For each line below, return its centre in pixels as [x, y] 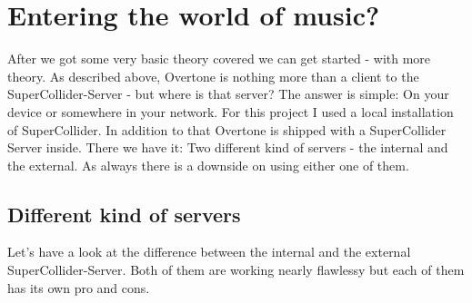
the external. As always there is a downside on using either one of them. [208, 165]
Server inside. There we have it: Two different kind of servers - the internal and [228, 147]
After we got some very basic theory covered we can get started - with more [219, 59]
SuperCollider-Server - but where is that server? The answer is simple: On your [228, 94]
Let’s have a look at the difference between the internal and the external [209, 252]
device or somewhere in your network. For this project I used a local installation [231, 111]
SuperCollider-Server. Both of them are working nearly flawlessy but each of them [236, 270]
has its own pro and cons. [79, 287]
